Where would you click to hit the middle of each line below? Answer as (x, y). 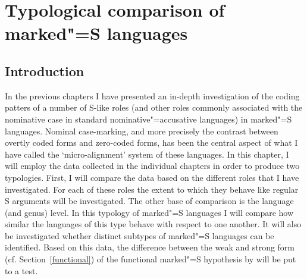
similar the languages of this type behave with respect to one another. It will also (153, 224)
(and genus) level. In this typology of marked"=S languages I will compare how (149, 212)
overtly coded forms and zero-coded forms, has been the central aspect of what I (151, 142)
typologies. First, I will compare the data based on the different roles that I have (152, 177)
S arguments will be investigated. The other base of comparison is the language (149, 201)
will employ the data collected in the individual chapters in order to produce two (152, 166)
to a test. (21, 270)
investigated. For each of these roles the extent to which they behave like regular (152, 189)
